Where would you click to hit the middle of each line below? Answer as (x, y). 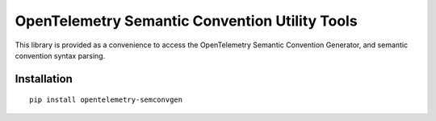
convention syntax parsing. (60, 55)
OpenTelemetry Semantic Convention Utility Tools (187, 21)
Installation (44, 79)
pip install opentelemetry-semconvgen (106, 100)
